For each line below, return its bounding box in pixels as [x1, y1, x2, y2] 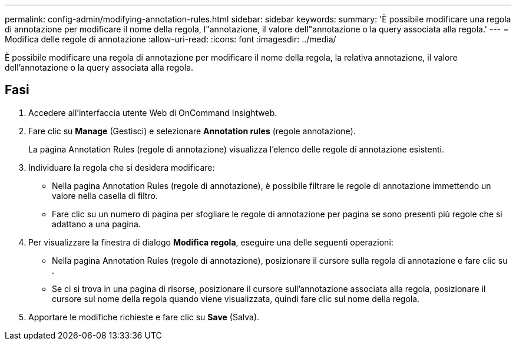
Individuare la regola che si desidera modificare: [28, 162, 215, 172]
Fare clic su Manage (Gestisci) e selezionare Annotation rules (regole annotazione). [28, 125, 356, 136]
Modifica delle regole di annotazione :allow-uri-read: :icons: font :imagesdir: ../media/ [5, 34, 336, 44]
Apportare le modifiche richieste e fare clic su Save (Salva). [28, 311, 260, 322]
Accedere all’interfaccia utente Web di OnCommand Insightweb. [28, 107, 277, 118]
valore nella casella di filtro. [52, 190, 158, 201]
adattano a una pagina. [52, 218, 141, 229]
